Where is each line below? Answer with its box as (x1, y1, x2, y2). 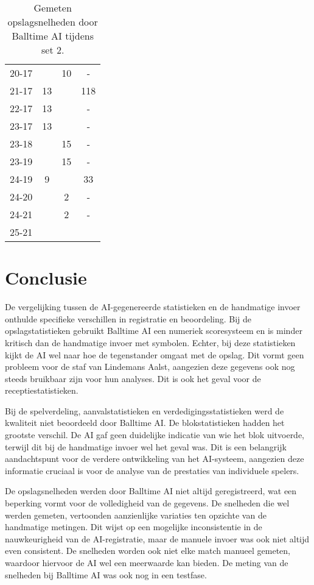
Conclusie (5, 265, 87, 290)
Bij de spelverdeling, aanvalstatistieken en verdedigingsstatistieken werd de (5, 404, 284, 417)
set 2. (41, 43, 65, 57)
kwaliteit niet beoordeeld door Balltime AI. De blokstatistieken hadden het (5, 416, 285, 429)
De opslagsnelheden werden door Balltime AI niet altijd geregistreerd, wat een (5, 484, 297, 497)
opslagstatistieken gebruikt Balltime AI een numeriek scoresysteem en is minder (5, 324, 302, 337)
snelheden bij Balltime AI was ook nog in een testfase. (5, 568, 207, 581)
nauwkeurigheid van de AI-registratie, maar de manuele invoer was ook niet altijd (5, 532, 310, 545)
